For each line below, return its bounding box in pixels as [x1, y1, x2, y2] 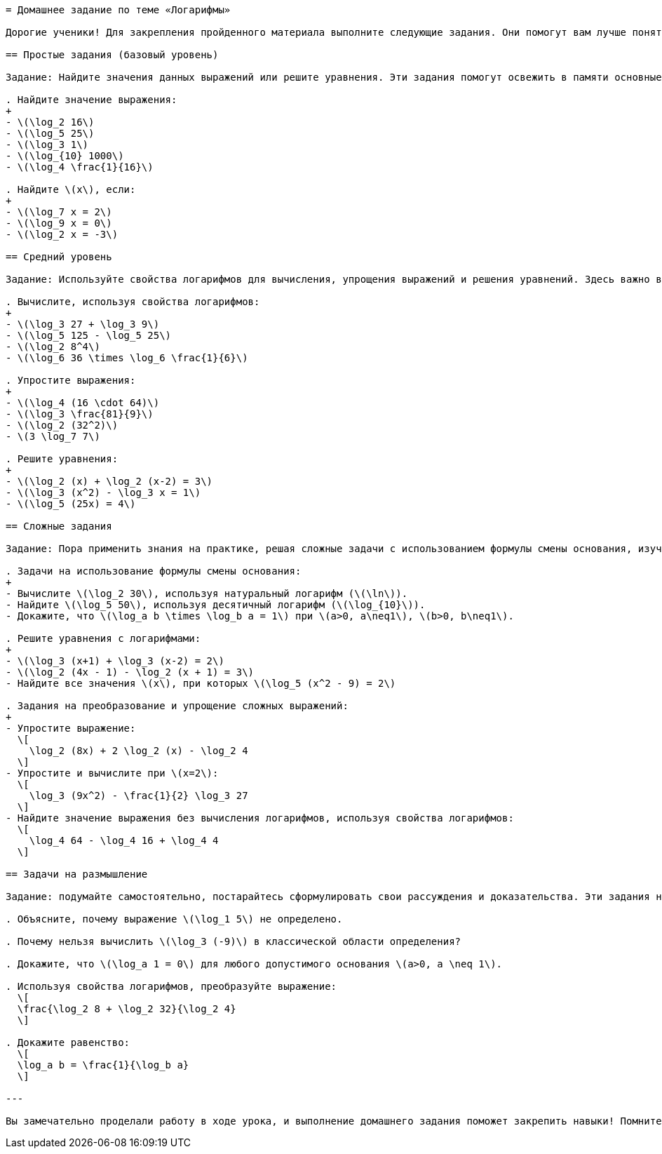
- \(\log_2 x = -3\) [6, 229, 119, 240]
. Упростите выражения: [6, 375, 136, 386]
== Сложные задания [6, 521, 112, 532]
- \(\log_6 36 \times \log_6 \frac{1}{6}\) [6, 352, 248, 363]
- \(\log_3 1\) [6, 139, 89, 150]
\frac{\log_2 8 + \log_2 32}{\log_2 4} [17, 1003, 236, 1014]
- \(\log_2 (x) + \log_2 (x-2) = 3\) [6, 476, 213, 487]
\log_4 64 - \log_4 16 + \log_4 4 [29, 835, 219, 846]
